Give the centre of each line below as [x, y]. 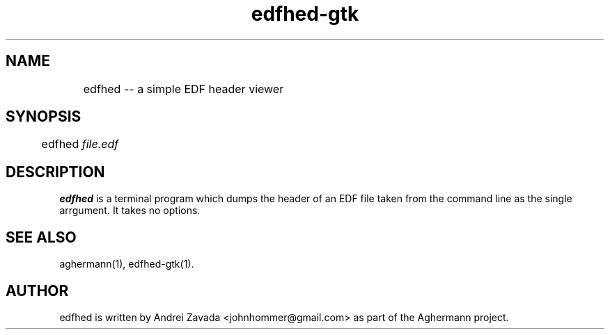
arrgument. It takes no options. [130, 211]
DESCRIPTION [55, 172]
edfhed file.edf [80, 144]
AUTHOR [37, 291]
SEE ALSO [41, 237]
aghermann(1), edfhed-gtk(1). [127, 264]
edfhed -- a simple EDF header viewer [183, 89]
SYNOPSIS [44, 117]
